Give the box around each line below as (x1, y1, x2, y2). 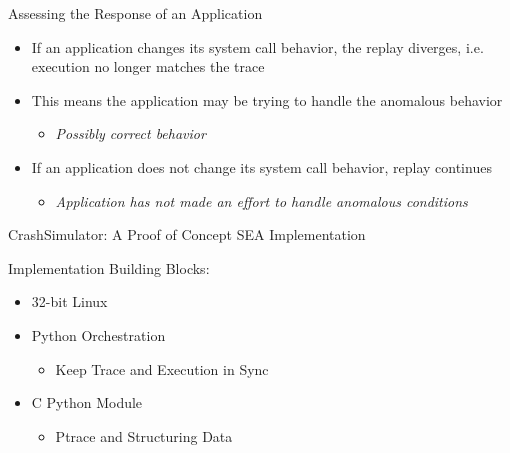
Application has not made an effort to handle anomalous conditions (55, 190, 468, 211)
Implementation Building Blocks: (8, 257, 210, 278)
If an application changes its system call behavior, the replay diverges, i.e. (31, 36, 484, 57)
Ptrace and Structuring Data (55, 425, 233, 446)
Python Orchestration (31, 324, 166, 345)
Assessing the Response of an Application (8, 3, 263, 23)
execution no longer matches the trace (31, 56, 265, 77)
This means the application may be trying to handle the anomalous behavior (31, 89, 503, 110)
